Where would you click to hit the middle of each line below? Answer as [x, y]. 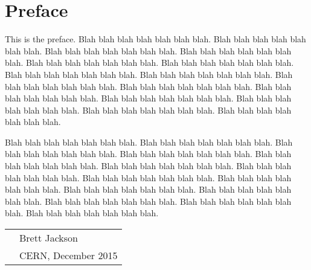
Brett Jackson [49, 238]
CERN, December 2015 [69, 256]
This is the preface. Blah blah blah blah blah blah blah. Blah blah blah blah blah [155, 39]
